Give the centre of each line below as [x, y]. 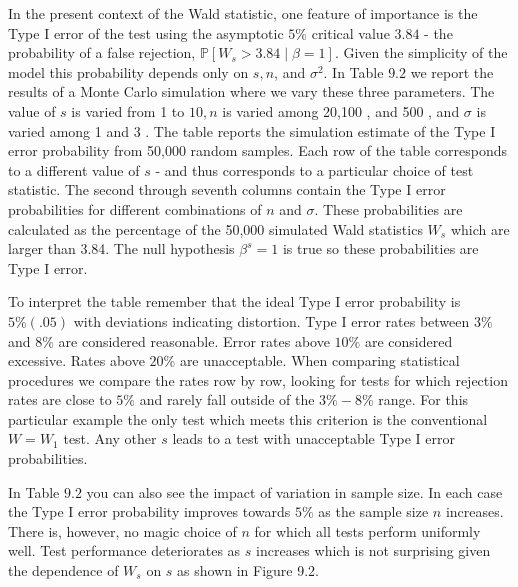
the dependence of [63, 570]
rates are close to [60, 399]
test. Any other [110, 438]
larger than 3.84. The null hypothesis [121, 248]
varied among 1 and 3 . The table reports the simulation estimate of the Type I [252, 130]
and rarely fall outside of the [227, 399]
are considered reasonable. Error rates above [194, 340]
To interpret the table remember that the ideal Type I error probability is [234, 301]
